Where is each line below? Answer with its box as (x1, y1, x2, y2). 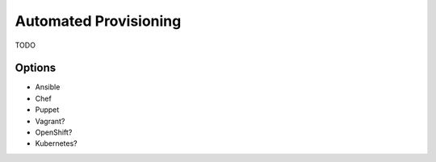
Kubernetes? (35, 139, 78, 148)
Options (15, 61, 57, 75)
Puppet (35, 105, 60, 114)
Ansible (35, 82, 61, 92)
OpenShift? (35, 127, 73, 137)
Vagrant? (35, 116, 65, 126)
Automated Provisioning (15, 12, 182, 30)
